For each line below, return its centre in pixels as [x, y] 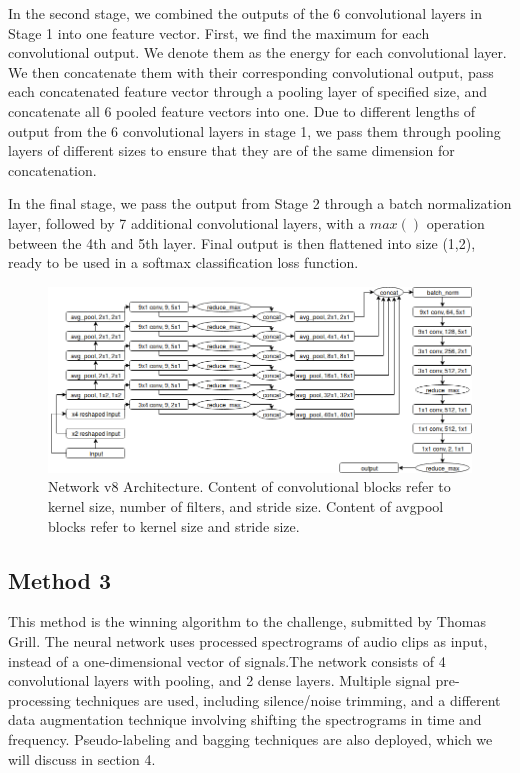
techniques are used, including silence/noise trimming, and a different [288, 699]
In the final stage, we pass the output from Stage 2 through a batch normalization [260, 203]
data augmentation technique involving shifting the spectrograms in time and [245, 719]
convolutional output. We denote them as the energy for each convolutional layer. [257, 52]
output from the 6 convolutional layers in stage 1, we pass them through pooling [254, 130]
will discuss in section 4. [82, 758]
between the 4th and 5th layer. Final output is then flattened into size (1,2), [242, 242]
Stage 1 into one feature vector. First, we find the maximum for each [219, 32]
